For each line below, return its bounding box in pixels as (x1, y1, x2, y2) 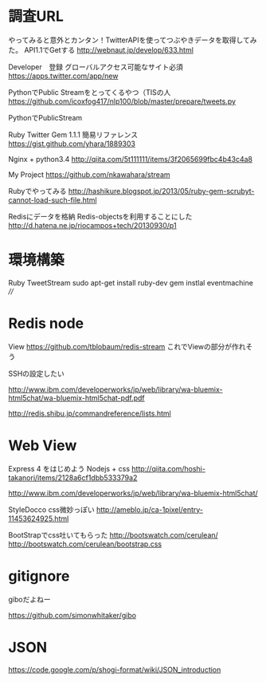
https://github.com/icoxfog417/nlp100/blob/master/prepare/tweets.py (8, 97, 237, 106)
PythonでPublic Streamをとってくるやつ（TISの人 (8, 87, 171, 97)
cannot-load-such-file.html (8, 195, 97, 204)
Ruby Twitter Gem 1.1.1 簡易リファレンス (8, 129, 138, 140)
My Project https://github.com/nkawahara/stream (8, 169, 170, 179)
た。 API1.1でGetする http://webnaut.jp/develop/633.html (8, 45, 194, 54)
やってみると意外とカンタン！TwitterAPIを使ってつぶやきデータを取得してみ (8, 35, 257, 45)
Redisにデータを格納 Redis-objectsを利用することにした (8, 211, 193, 221)
